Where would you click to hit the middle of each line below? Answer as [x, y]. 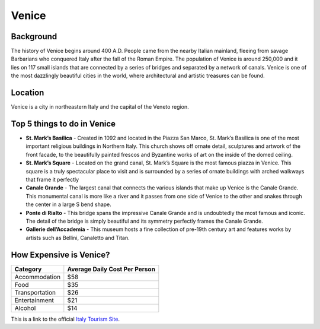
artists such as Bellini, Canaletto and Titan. [78, 238]
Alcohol [25, 308]
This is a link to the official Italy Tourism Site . [65, 319]
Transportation [35, 292]
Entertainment [34, 300]
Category [28, 269]
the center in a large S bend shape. [69, 204]
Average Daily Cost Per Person [111, 269]
